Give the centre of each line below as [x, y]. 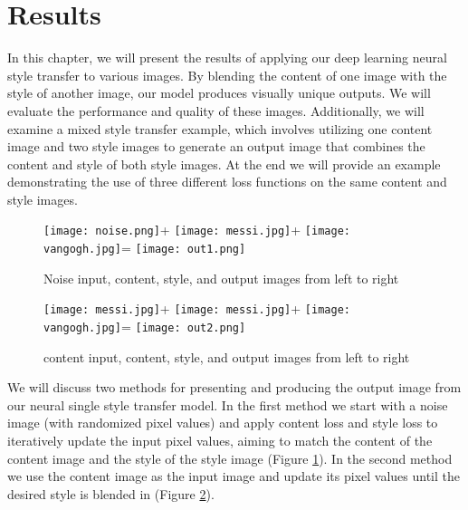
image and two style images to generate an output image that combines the [216, 146]
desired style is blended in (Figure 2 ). [111, 493]
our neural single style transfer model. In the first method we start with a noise [228, 404]
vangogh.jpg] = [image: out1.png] [145, 248]
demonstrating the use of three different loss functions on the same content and [227, 182]
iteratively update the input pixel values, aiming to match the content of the [220, 441]
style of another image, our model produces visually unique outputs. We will [219, 93]
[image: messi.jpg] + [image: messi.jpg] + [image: [197, 308]
